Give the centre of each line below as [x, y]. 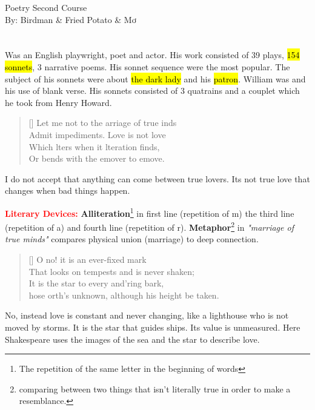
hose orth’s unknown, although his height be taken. [124, 295]
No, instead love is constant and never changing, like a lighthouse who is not [147, 315]
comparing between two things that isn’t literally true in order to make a [155, 389]
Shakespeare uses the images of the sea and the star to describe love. [132, 339]
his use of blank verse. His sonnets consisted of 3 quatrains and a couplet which [152, 91]
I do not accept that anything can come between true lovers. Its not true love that [157, 178]
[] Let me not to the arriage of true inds [103, 123]
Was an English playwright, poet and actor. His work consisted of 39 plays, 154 [152, 55]
